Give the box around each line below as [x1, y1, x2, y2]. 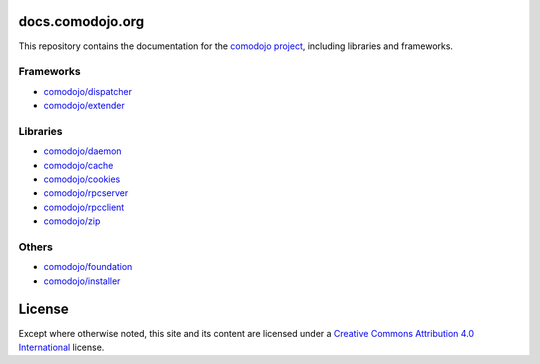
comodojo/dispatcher [43, 85, 132, 97]
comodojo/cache [43, 159, 114, 171]
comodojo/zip [43, 215, 101, 227]
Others [18, 240, 54, 254]
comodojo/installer [43, 275, 121, 287]
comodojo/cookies [43, 173, 121, 185]
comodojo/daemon [43, 145, 122, 157]
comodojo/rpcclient [43, 201, 125, 213]
